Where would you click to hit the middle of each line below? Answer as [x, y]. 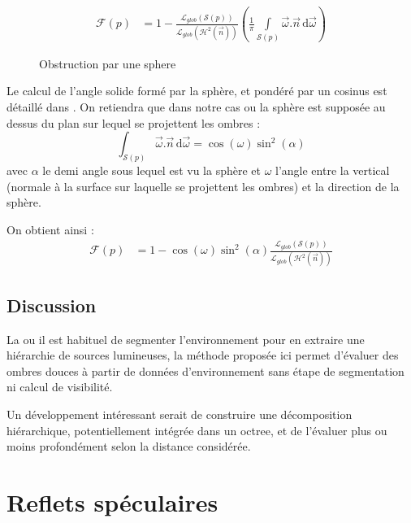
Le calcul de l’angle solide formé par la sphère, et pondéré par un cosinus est [197, 91]
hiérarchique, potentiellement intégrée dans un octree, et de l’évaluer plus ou [197, 430]
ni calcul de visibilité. [60, 387]
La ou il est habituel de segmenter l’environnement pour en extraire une [186, 339]
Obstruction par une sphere [108, 63]
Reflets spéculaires [112, 501]
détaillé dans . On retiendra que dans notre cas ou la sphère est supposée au [196, 106]
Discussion [52, 305]
